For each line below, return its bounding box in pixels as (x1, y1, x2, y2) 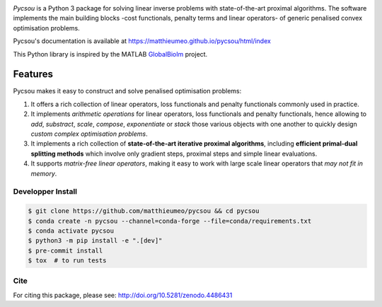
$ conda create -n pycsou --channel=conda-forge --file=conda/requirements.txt (28, 216, 312, 225)
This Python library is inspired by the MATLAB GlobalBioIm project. (13, 50, 208, 58)
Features (13, 68, 53, 81)
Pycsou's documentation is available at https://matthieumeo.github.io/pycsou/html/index (13, 37, 272, 45)
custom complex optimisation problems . (30, 129, 148, 138)
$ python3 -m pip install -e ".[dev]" (28, 237, 163, 245)
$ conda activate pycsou (28, 226, 115, 235)
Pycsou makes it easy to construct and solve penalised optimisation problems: (13, 87, 242, 95)
